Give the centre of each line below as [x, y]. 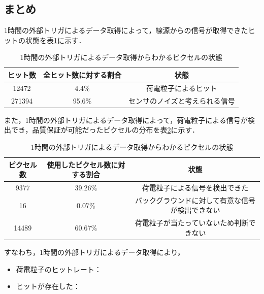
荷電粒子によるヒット [182, 88]
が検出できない [195, 210]
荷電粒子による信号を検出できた [195, 187]
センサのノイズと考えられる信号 [182, 100]
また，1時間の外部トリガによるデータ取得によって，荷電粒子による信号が [126, 120]
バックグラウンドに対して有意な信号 [195, 200]
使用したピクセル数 [79, 164]
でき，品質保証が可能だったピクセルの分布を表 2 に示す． [105, 130]
